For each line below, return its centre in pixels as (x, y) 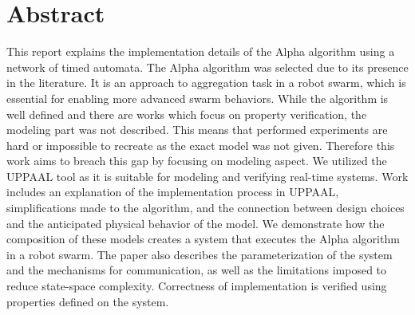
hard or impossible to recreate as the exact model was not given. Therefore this (201, 145)
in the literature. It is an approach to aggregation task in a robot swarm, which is (206, 83)
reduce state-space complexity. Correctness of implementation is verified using (197, 286)
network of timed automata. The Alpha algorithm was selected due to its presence (207, 67)
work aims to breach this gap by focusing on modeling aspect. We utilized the (197, 161)
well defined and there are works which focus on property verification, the (187, 114)
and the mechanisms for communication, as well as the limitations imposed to (197, 270)
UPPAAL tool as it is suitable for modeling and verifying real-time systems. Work (207, 176)
